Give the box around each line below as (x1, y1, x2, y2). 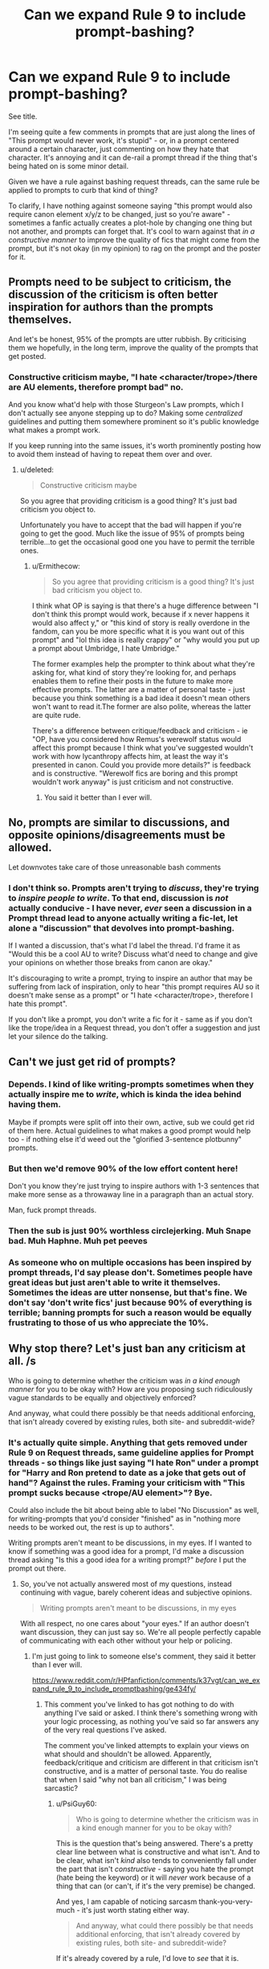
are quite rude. (31, 711, 81, 720)
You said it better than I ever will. (43, 793, 153, 802)
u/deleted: (19, 465, 55, 475)
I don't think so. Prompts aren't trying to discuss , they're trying (8, 882, 259, 893)
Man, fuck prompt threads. (8, 1205, 97, 1215)
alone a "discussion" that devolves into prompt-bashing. (8, 922, 235, 933)
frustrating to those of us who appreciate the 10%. (8, 1317, 209, 1328)
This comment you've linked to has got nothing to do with (43, 1700, 234, 1710)
